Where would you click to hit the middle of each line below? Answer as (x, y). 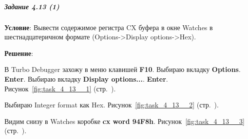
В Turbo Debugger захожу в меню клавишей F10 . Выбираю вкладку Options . (123, 69)
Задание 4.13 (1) (32, 6)
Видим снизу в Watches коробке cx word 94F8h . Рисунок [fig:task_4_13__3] (124, 121)
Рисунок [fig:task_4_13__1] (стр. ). (60, 88)
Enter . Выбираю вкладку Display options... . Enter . (86, 78)
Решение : (19, 53)
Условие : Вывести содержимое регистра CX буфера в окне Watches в (109, 27)
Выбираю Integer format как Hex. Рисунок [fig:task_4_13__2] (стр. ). (112, 105)
